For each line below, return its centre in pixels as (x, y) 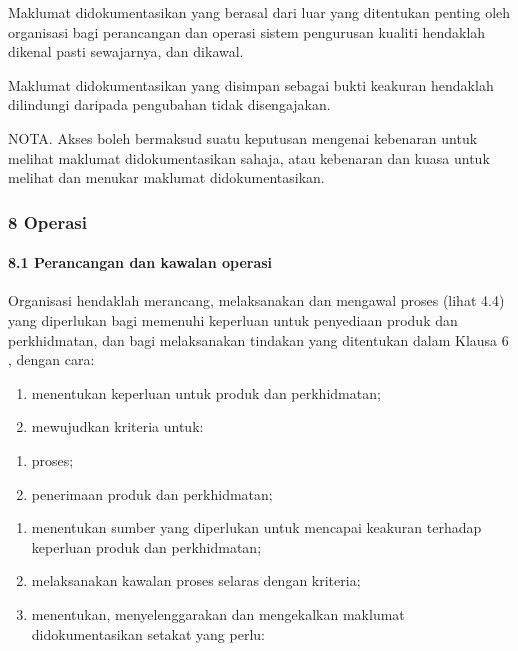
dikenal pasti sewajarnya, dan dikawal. (126, 51)
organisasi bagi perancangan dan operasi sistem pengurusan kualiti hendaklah (247, 31)
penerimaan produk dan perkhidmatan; (152, 493)
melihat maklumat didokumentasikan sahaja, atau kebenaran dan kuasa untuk (249, 157)
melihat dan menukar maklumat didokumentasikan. (166, 177)
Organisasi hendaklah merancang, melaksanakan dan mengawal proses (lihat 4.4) (256, 300)
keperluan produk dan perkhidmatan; (146, 546)
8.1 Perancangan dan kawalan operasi (140, 262)
